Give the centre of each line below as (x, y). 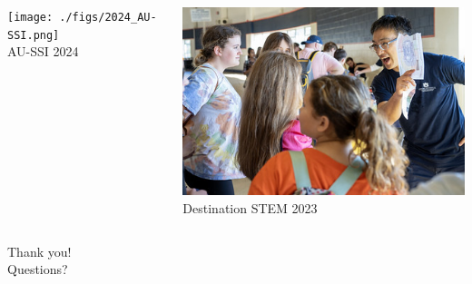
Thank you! (39, 251)
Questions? (38, 269)
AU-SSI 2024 (43, 51)
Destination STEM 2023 (250, 207)
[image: (30, 17)
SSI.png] (34, 35)
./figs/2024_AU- (108, 17)
